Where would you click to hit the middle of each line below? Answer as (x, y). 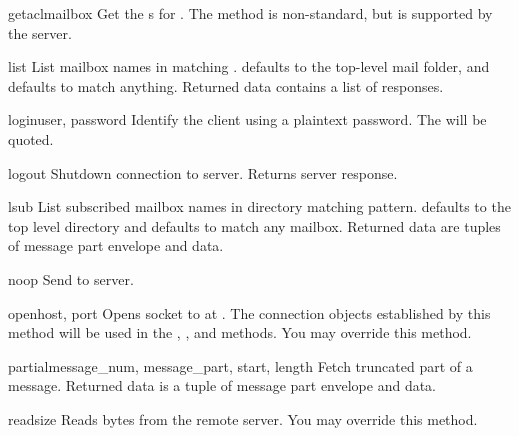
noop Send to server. (71, 278)
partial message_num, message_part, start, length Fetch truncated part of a (240, 365)
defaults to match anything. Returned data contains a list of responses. (226, 85)
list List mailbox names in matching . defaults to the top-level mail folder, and (249, 66)
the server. (40, 32)
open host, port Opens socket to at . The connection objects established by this (249, 312)
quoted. (31, 138)
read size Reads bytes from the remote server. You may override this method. (243, 418)
